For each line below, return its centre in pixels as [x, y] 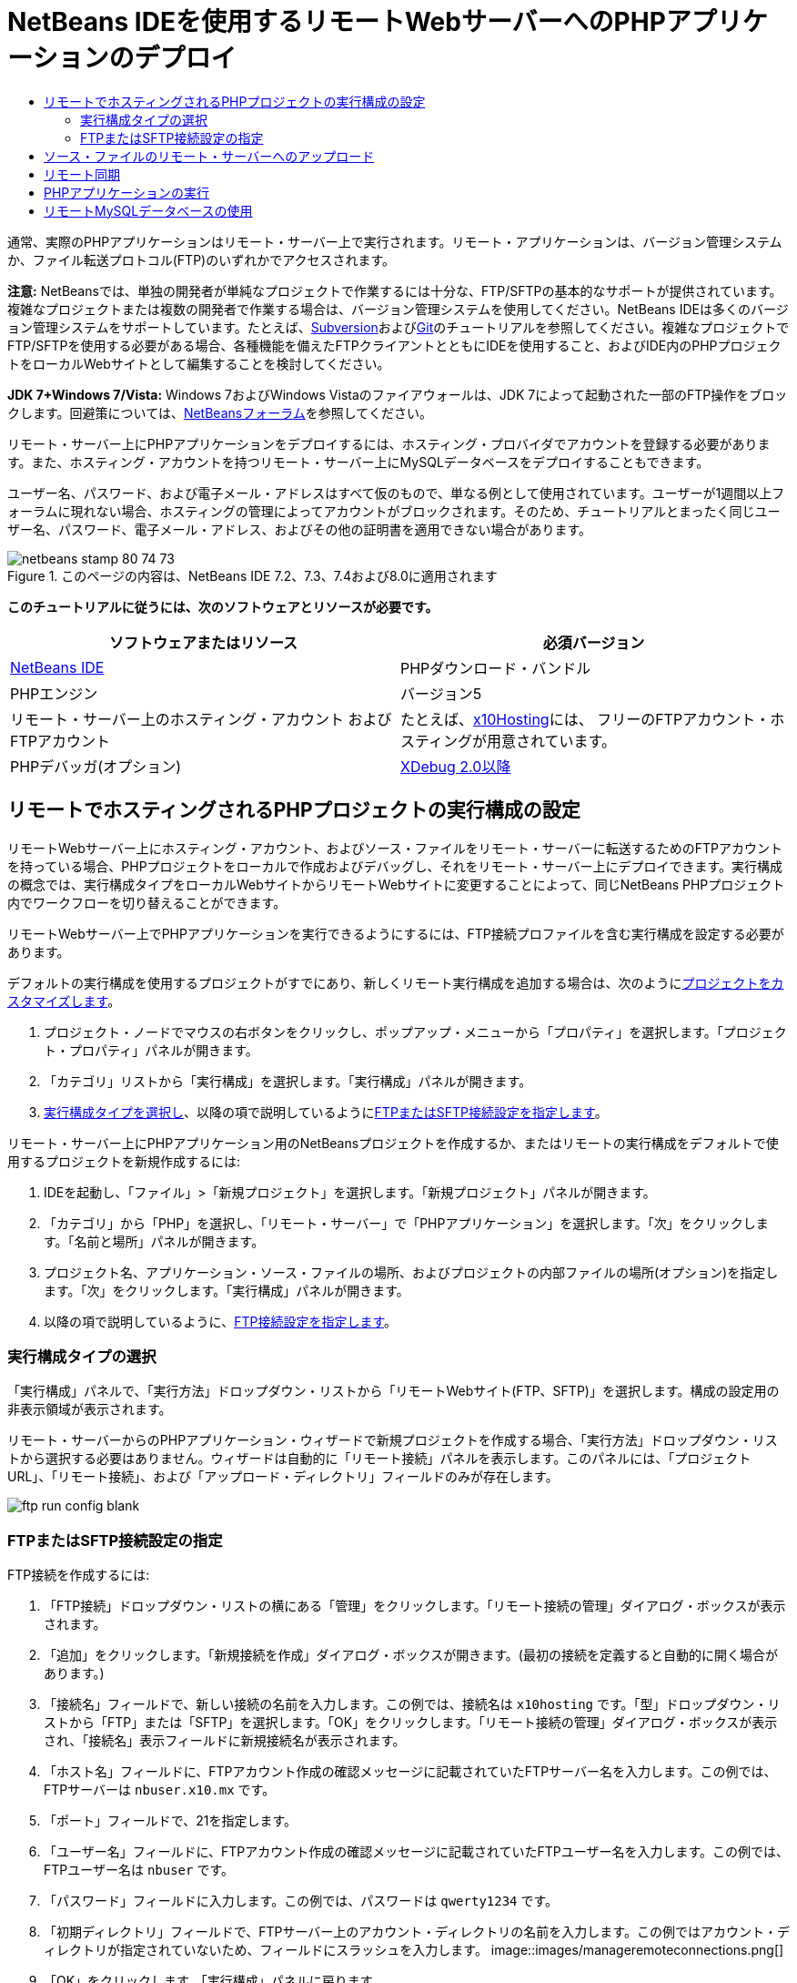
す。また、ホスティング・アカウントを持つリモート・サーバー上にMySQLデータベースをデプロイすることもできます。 [358, 462]
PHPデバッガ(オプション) [96, 766]
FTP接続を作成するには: [79, 1575]
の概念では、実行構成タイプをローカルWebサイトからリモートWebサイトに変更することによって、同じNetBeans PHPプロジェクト [396, 884]
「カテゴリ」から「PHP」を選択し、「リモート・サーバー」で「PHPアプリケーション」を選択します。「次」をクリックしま [406, 1223]
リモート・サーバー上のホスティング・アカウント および [201, 719]
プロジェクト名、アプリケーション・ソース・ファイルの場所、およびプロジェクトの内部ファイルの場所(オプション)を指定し [411, 1272]
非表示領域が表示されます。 [90, 1409]
